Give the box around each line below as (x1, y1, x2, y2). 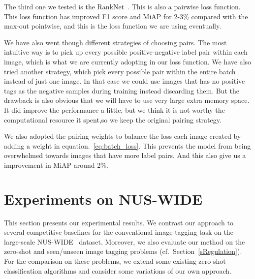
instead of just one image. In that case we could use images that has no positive (4, 76, 245, 86)
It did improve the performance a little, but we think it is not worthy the (4, 104, 225, 115)
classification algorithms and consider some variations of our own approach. (4, 265, 231, 276)
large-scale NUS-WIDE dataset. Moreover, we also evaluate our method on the (4, 236, 245, 247)
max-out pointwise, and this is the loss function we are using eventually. (4, 21, 222, 31)
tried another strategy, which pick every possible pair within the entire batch (4, 66, 236, 76)
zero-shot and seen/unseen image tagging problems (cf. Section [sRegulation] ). (4, 246, 242, 256)
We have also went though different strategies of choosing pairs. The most (4, 37, 227, 47)
